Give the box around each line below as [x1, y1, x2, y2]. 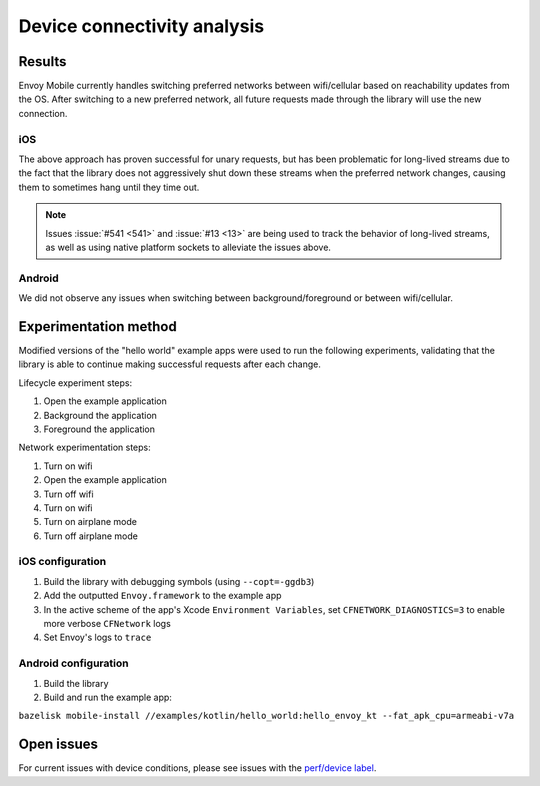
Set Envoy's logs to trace [43, 631, 152, 644]
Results [18, 53, 67, 70]
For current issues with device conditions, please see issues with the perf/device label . [18, 762, 377, 774]
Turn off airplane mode [43, 530, 139, 542]
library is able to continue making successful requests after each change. [18, 358, 322, 370]
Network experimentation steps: [18, 441, 151, 454]
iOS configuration [18, 555, 107, 569]
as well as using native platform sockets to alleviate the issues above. [45, 241, 332, 253]
